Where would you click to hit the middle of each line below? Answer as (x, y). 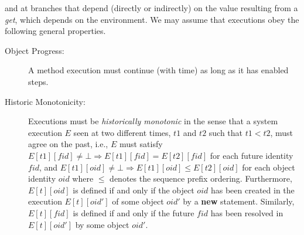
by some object (102, 224)
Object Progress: (35, 50)
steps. (38, 81)
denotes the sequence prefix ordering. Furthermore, (201, 178)
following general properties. (55, 31)
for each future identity (252, 155)
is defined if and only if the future (134, 212)
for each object (269, 167)
